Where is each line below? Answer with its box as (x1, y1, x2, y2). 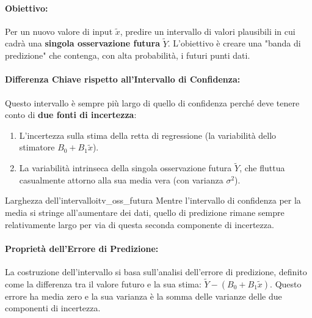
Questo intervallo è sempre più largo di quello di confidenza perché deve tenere (5, 96, 300, 109)
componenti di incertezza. (5, 301, 101, 314)
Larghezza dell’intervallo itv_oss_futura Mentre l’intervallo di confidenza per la (5, 194, 301, 207)
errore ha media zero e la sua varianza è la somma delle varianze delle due (5, 289, 282, 302)
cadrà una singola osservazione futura (5, 37, 160, 50)
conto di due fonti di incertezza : (5, 108, 137, 121)
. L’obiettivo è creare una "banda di (167, 37, 301, 50)
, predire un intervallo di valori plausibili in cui (120, 24, 296, 37)
